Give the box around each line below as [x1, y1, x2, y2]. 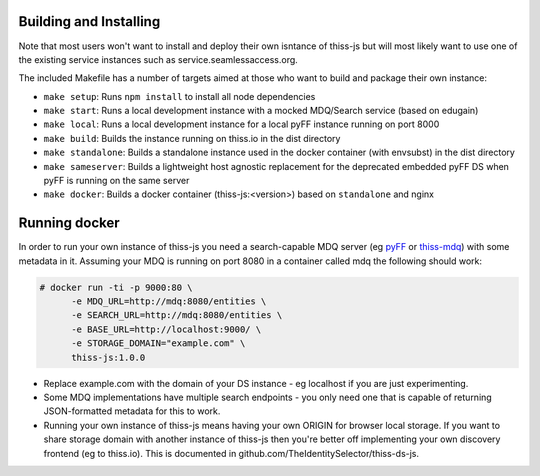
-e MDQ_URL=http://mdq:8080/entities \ [71, 296, 267, 307]
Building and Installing [18, 13, 161, 30]
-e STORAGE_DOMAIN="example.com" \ [71, 338, 246, 349]
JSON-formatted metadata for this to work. [43, 405, 221, 417]
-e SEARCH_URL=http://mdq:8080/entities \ [71, 310, 283, 321]
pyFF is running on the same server [43, 175, 190, 187]
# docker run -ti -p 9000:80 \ [39, 281, 194, 293]
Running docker [18, 215, 120, 232]
